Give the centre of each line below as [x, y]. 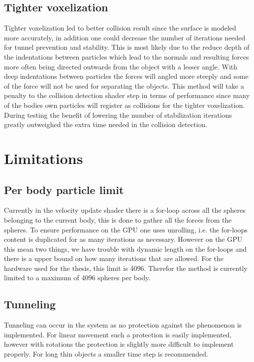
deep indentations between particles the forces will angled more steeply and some [126, 76]
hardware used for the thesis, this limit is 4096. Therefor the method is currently [126, 268]
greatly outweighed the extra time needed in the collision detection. [106, 124]
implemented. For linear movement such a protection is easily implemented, [118, 334]
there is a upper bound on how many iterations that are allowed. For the [114, 258]
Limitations [44, 158]
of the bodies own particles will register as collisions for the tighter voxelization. [125, 105]
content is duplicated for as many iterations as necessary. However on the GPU [123, 239]
